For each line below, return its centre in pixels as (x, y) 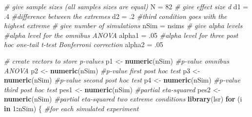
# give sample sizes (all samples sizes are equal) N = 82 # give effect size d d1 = (126, 6)
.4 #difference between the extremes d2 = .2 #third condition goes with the (116, 16)
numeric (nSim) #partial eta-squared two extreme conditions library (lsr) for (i (123, 99)
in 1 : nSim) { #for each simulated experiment (71, 108)
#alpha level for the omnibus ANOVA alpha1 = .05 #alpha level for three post (121, 35)
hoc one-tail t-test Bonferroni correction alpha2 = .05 (84, 44)
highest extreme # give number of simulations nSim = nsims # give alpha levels (123, 25)
